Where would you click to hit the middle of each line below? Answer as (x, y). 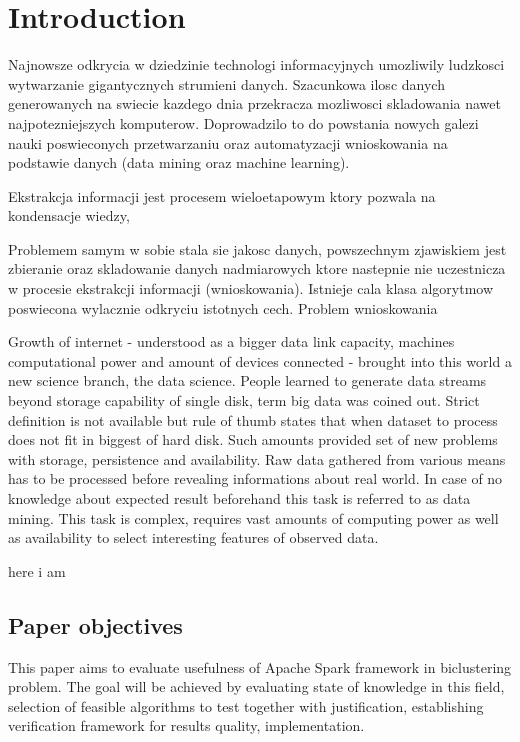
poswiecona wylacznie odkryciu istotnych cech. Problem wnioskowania (223, 307)
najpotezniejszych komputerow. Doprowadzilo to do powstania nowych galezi (243, 122)
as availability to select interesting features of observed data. (193, 537)
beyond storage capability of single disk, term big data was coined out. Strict (244, 400)
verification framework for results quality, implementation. (186, 725)
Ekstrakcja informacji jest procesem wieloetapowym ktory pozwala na (222, 195)
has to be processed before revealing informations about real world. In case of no (255, 478)
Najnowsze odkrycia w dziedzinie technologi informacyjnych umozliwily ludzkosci (256, 64)
